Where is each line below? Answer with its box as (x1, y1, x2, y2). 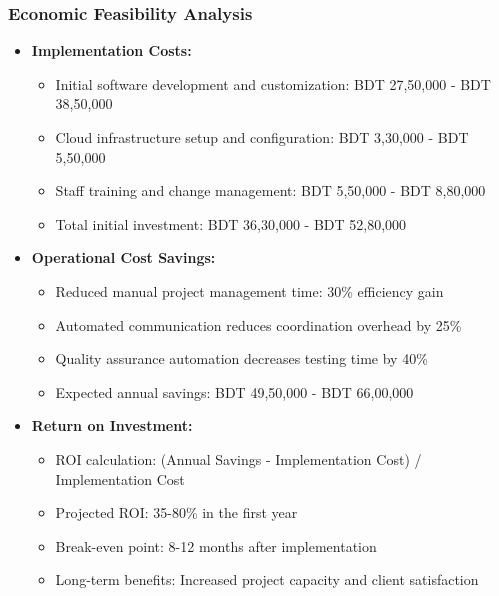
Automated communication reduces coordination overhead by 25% (55, 314, 462, 335)
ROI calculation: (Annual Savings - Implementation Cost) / (55, 448, 422, 469)
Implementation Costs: (31, 40, 192, 61)
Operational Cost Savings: (31, 247, 216, 268)
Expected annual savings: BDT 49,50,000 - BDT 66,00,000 (55, 381, 414, 402)
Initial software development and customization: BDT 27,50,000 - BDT (55, 73, 491, 94)
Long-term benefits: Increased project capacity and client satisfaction (55, 569, 479, 590)
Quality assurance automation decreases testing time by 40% (55, 348, 428, 369)
